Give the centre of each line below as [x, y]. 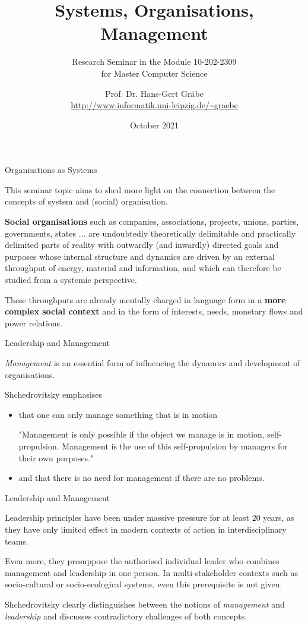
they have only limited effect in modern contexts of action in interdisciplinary [146, 529]
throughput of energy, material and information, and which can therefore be [143, 268]
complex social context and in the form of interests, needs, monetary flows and [154, 311]
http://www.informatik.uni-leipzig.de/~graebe [154, 105]
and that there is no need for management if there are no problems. [142, 478]
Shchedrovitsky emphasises [54, 394]
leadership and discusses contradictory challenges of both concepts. [126, 616]
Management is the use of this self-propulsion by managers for [175, 446]
